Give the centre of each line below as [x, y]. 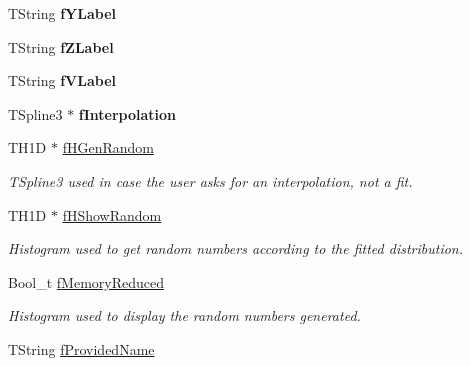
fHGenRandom [108, 147]
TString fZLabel [61, 46]
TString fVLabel [62, 80]
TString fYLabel [62, 13]
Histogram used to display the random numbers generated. [184, 315]
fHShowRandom [112, 214]
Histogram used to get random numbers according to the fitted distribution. [235, 248]
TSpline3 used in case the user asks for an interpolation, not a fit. [210, 180]
